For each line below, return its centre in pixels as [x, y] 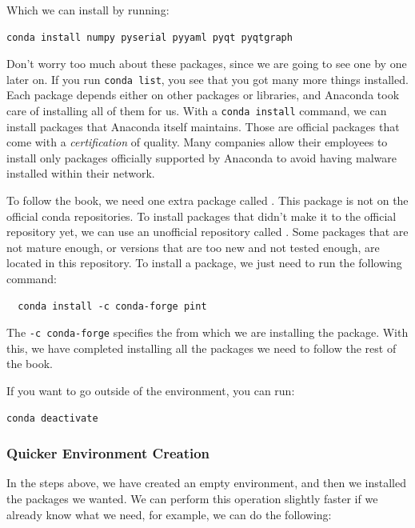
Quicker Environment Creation [108, 453]
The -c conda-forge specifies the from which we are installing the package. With [207, 332]
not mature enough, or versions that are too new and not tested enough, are [193, 247]
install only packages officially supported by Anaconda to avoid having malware [202, 157]
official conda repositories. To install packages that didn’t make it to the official [202, 216]
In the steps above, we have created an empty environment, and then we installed [206, 483]
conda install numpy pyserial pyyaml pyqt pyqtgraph [150, 37]
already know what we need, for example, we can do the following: [169, 514]
